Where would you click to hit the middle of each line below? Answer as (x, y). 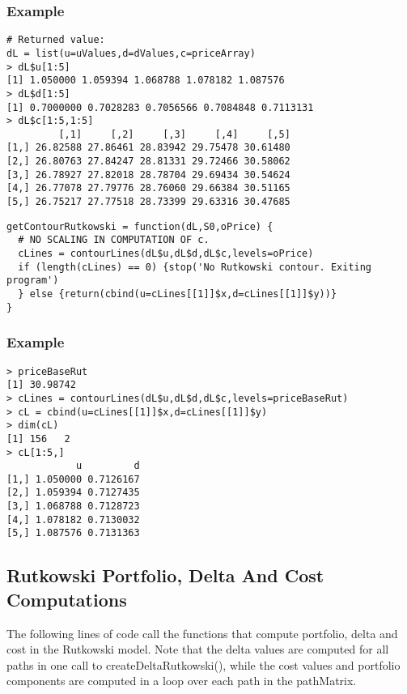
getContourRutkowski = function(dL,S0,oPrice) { (140, 226)
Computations (67, 599)
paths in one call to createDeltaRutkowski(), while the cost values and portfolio (203, 664)
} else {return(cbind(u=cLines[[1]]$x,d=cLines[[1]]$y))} (178, 294)
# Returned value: (56, 40)
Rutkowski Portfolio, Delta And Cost (165, 575)
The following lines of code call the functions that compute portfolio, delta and (202, 633)
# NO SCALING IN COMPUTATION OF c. (114, 240)
